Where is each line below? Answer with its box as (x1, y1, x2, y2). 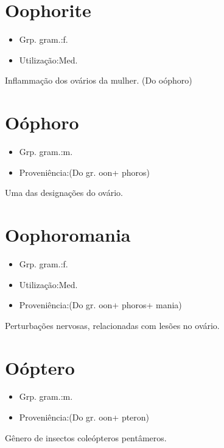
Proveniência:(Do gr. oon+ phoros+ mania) (19, 298, 182, 311)
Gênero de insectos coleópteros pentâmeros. (5, 431, 167, 444)
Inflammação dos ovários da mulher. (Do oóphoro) (5, 74, 192, 87)
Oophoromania (5, 222, 131, 247)
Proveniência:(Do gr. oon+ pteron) (19, 411, 150, 424)
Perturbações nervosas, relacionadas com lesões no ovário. (5, 319, 220, 331)
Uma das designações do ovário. (5, 186, 123, 199)
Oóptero (5, 355, 75, 380)
